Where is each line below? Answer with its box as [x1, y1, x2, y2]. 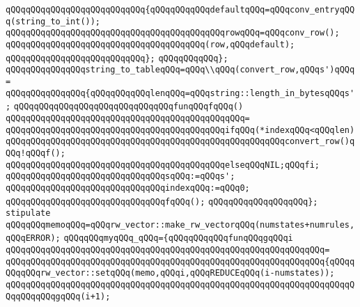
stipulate [6, 208, 51, 219]
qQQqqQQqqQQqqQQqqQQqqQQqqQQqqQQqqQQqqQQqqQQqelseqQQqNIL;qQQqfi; [6, 159, 320, 170]
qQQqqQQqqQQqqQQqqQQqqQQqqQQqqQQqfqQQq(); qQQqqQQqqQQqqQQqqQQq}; [6, 196, 318, 207]
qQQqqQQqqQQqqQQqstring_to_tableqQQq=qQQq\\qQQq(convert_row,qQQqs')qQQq [6, 65, 355, 75]
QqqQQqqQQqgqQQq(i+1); [6, 291, 111, 301]
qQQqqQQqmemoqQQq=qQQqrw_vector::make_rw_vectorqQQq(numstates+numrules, [6, 219, 355, 230]
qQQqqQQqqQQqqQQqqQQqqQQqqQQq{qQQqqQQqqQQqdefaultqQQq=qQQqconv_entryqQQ [6, 5, 355, 15]
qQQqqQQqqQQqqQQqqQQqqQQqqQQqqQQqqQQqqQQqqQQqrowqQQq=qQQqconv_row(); [6, 28, 340, 38]
